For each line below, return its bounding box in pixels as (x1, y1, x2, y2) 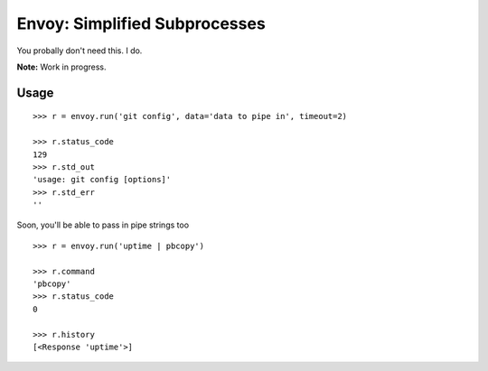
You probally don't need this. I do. (16, 45, 143, 56)
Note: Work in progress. (16, 61, 107, 72)
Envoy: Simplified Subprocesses (16, 14, 266, 33)
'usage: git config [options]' (33, 174, 172, 185)
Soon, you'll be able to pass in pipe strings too (16, 219, 190, 230)
